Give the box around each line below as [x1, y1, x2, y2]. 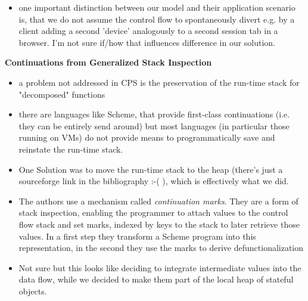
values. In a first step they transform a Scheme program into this [18, 229, 256, 242]
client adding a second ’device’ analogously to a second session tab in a [18, 24, 278, 37]
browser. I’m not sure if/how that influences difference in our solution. [18, 36, 276, 48]
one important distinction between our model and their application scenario [18, 1, 295, 13]
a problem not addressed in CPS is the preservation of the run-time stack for [18, 76, 300, 88]
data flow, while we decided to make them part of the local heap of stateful [18, 273, 294, 286]
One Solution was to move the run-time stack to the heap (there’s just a [18, 163, 283, 175]
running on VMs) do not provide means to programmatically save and [18, 131, 275, 144]
